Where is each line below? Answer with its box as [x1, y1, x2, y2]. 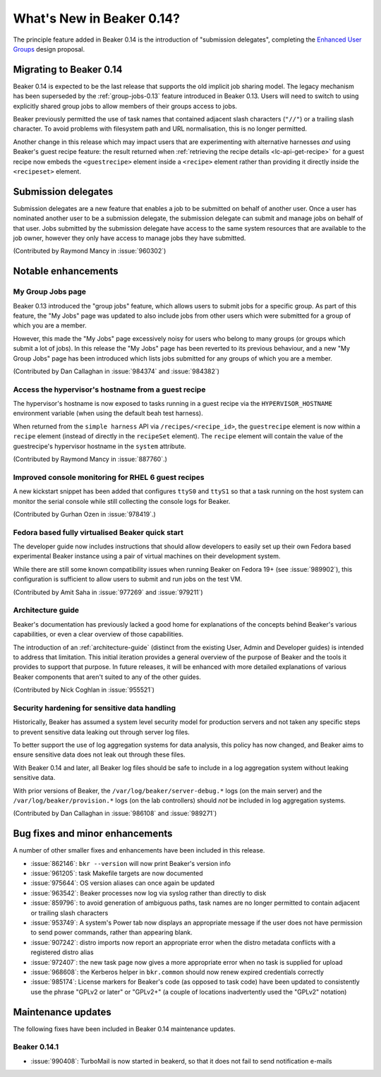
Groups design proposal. [13, 44, 85, 53]
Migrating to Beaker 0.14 [13, 64, 123, 76]
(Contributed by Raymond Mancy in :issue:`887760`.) [13, 455, 167, 464]
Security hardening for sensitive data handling [13, 703, 176, 713]
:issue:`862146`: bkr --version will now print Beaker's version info [30, 859, 231, 867]
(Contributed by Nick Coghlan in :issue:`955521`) [13, 685, 155, 694]
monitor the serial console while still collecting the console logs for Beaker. [13, 497, 231, 505]
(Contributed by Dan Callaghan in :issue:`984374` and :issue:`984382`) [13, 367, 220, 375]
